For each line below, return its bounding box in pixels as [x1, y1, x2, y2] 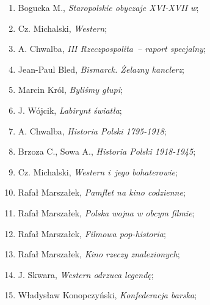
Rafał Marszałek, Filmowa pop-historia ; [18, 227, 166, 240]
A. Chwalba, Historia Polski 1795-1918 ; [18, 124, 167, 137]
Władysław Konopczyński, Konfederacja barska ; [18, 288, 197, 301]
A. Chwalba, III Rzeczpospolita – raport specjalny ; [18, 42, 206, 55]
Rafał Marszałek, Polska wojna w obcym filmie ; [18, 206, 195, 219]
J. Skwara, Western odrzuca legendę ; [18, 268, 154, 281]
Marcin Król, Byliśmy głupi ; [18, 83, 123, 96]
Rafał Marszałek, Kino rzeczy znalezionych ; [18, 248, 180, 260]
